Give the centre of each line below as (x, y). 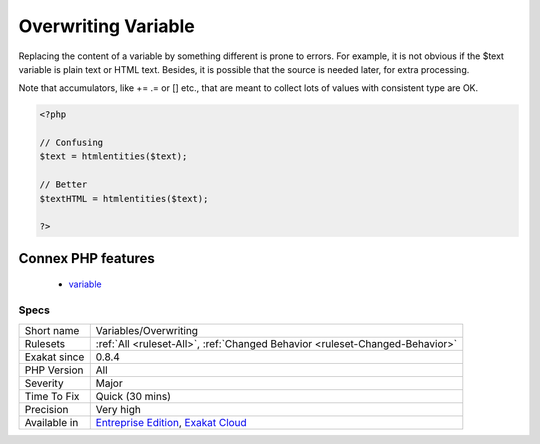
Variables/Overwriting (147, 330)
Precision (46, 409)
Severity (44, 383)
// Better (63, 184)
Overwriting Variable (106, 26)
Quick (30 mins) (133, 396)
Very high (118, 409)
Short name (52, 330)
